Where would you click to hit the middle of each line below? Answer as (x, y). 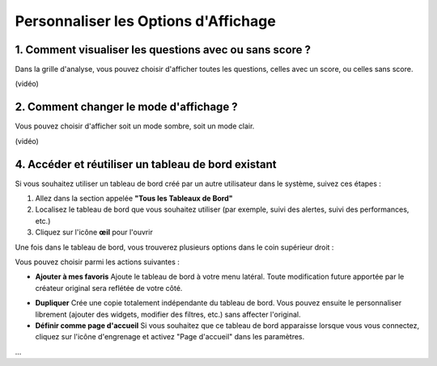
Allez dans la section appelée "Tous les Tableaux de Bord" (134, 199)
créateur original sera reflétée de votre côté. (109, 288)
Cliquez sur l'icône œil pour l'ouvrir (94, 232)
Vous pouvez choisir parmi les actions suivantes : (97, 262)
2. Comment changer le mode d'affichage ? (126, 107)
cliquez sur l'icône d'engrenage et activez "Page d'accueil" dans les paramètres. (170, 337)
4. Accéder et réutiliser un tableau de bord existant (146, 164)
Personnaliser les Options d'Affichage (146, 21)
